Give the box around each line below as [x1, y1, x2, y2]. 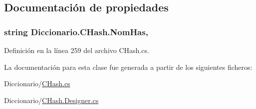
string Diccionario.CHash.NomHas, [4, 25, 148, 38]
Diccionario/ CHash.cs [4, 78, 70, 89]
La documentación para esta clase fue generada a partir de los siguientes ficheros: [4, 61, 253, 72]
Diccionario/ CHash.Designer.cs [4, 95, 99, 105]
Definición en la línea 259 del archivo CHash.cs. [4, 45, 149, 55]
